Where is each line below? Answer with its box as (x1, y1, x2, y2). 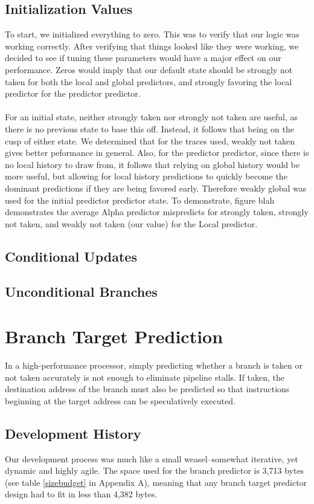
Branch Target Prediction (5, 324, 223, 349)
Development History (5, 424, 141, 442)
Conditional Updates (5, 247, 137, 265)
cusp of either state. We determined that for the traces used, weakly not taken (5, 134, 295, 147)
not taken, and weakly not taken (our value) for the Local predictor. (5, 217, 258, 230)
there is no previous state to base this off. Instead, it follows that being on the (5, 122, 294, 135)
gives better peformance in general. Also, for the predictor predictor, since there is (5, 146, 309, 159)
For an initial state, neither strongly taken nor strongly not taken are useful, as (5, 111, 298, 123)
